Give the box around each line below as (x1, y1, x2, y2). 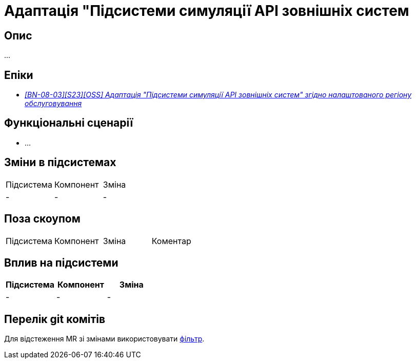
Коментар (151, 235, 191, 246)
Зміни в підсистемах (4, 156, 116, 169)
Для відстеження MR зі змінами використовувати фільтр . (4, 334, 205, 344)
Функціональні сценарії (4, 116, 133, 130)
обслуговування (25, 99, 82, 108)
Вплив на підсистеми (4, 256, 118, 269)
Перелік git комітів (4, 312, 106, 326)
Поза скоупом (4, 212, 81, 226)
